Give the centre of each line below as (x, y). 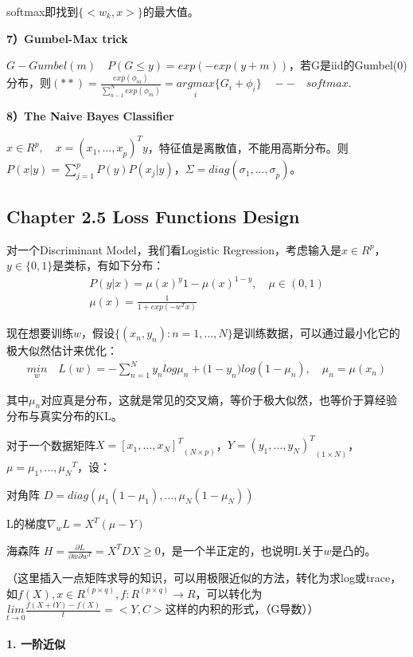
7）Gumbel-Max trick (67, 38)
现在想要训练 (40, 333)
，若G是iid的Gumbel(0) (348, 65)
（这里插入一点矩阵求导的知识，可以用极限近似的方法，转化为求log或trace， (204, 577)
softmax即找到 (43, 11)
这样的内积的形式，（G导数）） (242, 609)
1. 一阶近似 (36, 644)
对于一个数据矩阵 (51, 445)
